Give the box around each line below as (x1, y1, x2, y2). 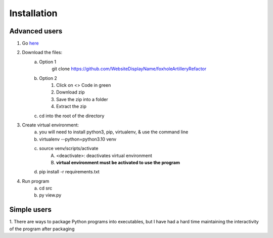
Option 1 (39, 59, 57, 65)
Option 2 (39, 75, 58, 81)
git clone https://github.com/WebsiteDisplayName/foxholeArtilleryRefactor (52, 66, 207, 72)
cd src (39, 185, 53, 192)
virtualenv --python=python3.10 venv (39, 136, 117, 142)
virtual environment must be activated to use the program (56, 159, 180, 165)
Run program (22, 178, 50, 184)
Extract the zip (56, 104, 87, 110)
